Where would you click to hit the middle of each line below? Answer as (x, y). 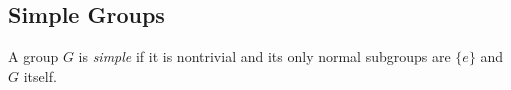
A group (33, 56)
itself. (40, 75)
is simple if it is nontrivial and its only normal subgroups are (264, 56)
